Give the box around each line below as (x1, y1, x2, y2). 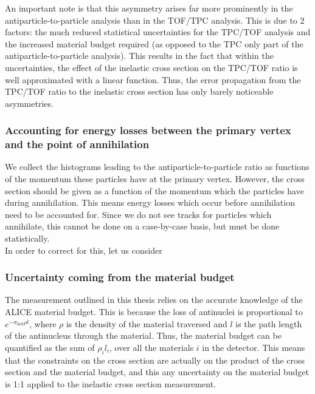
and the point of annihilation (5, 137, 150, 152)
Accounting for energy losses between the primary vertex (5, 123, 291, 138)
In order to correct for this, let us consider (5, 243, 162, 256)
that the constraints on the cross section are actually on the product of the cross (5, 353, 305, 366)
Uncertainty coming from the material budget (5, 270, 235, 285)
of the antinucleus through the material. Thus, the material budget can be (5, 329, 282, 342)
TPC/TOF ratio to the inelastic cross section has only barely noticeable (5, 85, 274, 98)
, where (29, 317, 57, 330)
